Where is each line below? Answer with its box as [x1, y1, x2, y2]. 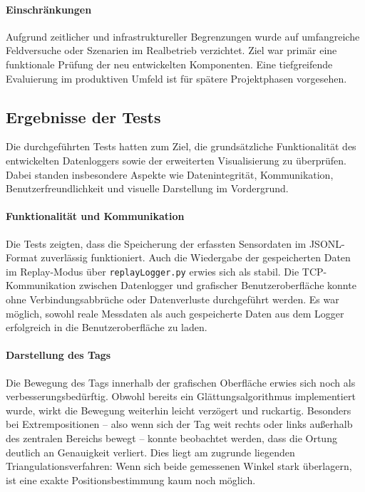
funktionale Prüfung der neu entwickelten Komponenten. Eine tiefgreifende [6, 56, 333, 71]
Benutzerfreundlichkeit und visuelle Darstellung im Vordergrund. [6, 181, 289, 196]
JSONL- [309, 236, 345, 251]
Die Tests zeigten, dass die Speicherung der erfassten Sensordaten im [6, 236, 307, 251]
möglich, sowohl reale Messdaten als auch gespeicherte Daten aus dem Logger [6, 305, 344, 320]
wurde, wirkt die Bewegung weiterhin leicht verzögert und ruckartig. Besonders [6, 402, 351, 417]
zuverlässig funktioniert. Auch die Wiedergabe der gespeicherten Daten [41, 250, 351, 265]
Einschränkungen [6, 1, 92, 16]
